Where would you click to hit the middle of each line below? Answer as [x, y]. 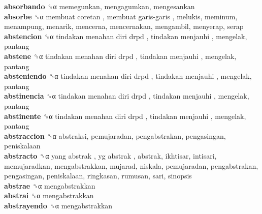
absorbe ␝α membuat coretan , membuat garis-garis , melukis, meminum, [121, 16]
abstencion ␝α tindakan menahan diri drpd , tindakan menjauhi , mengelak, [126, 36]
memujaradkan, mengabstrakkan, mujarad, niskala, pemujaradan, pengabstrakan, [131, 165]
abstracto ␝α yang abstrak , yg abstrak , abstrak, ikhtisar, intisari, [110, 155]
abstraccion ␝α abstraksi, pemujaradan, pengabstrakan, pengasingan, [115, 135]
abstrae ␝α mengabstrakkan [50, 185]
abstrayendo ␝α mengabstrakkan [58, 205]
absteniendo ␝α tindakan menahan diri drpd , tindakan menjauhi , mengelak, [128, 76]
